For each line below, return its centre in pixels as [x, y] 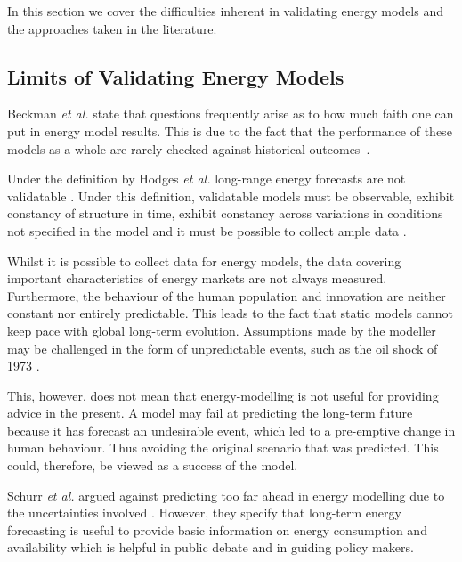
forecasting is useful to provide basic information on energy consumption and [217, 529]
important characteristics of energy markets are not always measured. [197, 278]
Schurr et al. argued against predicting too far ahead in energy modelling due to [226, 495]
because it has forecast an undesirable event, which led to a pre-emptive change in [231, 430]
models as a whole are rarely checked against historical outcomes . [189, 148]
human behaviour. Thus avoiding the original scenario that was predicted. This [223, 448]
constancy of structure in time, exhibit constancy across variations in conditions [225, 213]
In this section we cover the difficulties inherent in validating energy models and [226, 11]
